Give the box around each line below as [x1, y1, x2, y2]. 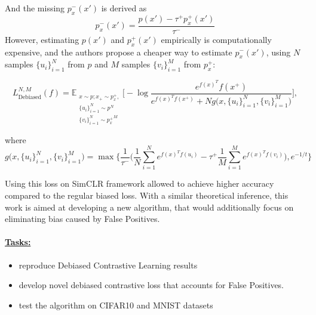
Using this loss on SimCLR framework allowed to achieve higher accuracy [5, 177, 274, 190]
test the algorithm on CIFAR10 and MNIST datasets [19, 298, 213, 311]
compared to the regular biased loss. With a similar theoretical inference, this [5, 189, 289, 202]
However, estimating [5, 33, 79, 45]
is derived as [101, 2, 147, 14]
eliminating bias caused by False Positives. [5, 212, 160, 225]
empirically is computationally [161, 33, 272, 45]
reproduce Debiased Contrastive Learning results [19, 258, 198, 271]
